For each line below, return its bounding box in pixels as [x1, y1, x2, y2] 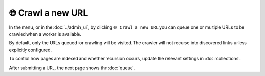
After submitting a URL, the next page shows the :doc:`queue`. [9, 65, 135, 71]
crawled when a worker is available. [9, 31, 82, 37]
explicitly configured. [9, 47, 52, 53]
